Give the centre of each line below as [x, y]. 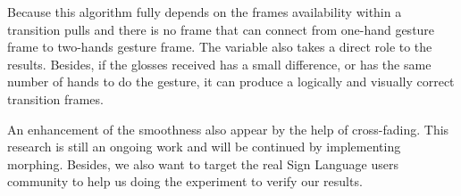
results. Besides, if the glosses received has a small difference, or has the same [219, 64]
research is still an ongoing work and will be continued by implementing [204, 147]
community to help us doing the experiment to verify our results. [185, 181]
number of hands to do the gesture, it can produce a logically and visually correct [231, 82]
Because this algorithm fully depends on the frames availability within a [205, 12]
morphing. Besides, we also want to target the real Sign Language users [203, 163]
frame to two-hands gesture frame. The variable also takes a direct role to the [220, 47]
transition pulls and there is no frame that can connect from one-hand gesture [221, 29]
